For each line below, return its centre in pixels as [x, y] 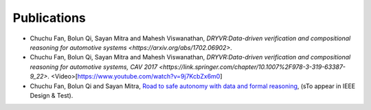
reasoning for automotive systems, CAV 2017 [94, 67]
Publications [49, 18]
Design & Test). [52, 95]
